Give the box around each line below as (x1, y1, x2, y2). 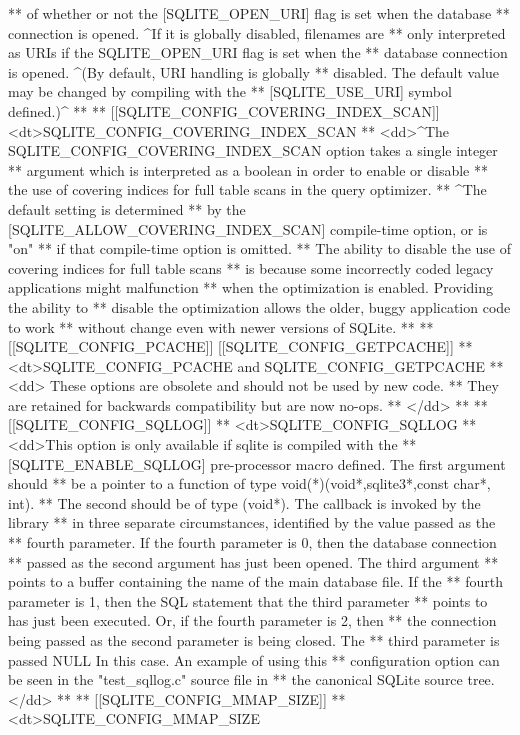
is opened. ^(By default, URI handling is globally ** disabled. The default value (8, 61, 500, 82)
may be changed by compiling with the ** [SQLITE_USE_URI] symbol (8, 81, 452, 102)
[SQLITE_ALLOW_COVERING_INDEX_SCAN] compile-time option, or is (8, 218, 488, 239)
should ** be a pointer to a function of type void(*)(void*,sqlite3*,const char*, (8, 473, 491, 494)
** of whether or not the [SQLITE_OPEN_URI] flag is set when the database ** (8, 3, 510, 23)
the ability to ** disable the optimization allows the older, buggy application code (8, 296, 511, 317)
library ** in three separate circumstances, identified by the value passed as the (8, 512, 496, 533)
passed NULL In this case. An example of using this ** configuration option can (8, 649, 500, 670)
